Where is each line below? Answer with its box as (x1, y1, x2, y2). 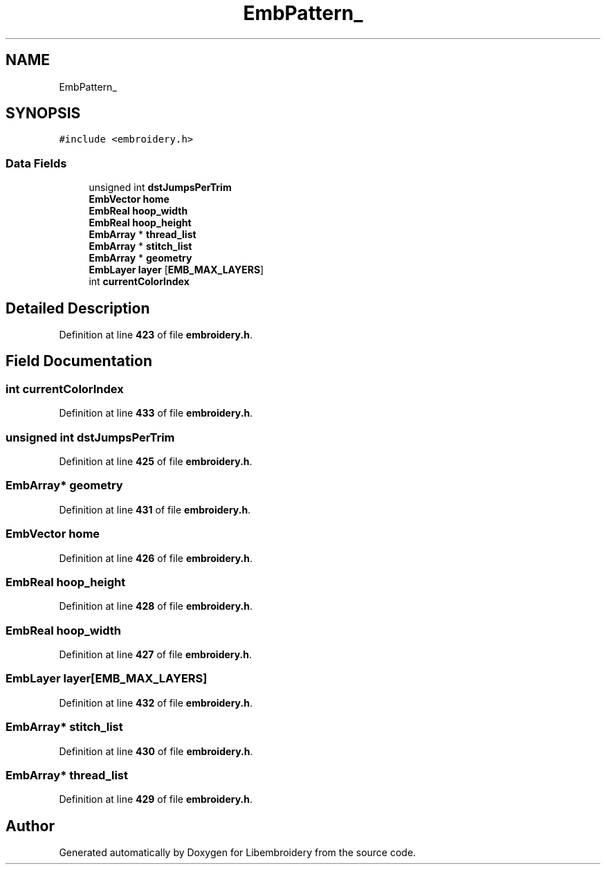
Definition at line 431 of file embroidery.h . (59, 503, 251, 516)
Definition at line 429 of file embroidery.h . (59, 793, 252, 806)
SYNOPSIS (6, 105, 81, 123)
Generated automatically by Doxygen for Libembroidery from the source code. (59, 846, 416, 859)
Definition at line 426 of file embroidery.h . (59, 552, 252, 564)
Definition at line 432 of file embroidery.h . (59, 696, 252, 709)
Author (6, 817, 55, 835)
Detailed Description (6, 299, 150, 317)
